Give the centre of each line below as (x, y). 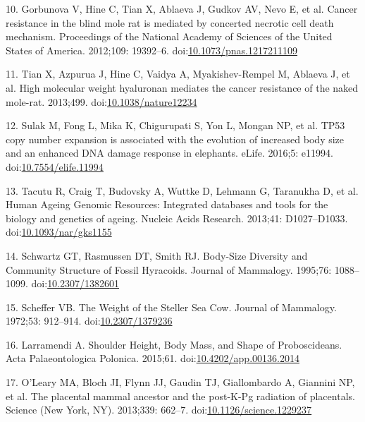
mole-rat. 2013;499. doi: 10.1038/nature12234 (101, 101)
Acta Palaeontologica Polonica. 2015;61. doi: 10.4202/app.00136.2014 (153, 358)
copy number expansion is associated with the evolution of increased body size (175, 139)
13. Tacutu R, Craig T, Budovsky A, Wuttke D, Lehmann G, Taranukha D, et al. (182, 190)
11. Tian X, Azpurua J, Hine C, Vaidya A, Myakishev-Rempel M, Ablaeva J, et (178, 74)
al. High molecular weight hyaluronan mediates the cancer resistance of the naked (182, 87)
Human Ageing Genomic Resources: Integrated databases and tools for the (167, 204)
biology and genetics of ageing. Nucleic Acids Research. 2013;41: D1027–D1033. (177, 218)
